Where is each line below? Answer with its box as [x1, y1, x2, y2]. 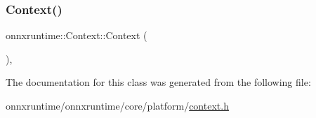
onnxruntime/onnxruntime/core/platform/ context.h [6, 98, 229, 112]
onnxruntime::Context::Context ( [6, 28, 147, 43]
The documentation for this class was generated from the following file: [6, 75, 311, 89]
